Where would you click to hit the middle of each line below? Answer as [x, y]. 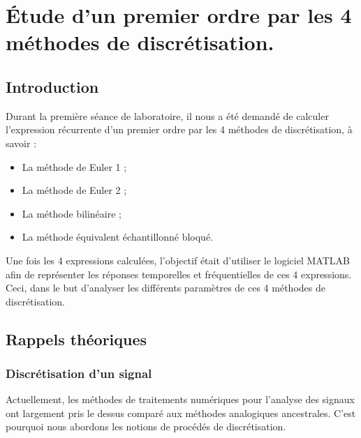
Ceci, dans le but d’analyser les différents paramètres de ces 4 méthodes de [165, 288]
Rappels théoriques [76, 339]
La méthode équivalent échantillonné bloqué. [118, 237]
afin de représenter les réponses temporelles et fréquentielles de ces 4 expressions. [179, 274]
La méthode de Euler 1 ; [74, 166]
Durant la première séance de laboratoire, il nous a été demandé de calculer [167, 115]
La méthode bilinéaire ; [72, 213]
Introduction [52, 86]
